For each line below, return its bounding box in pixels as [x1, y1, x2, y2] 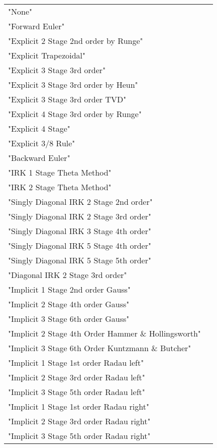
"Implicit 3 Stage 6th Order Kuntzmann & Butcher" [8, 342, 191, 354]
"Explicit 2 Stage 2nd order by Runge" [8, 35, 143, 46]
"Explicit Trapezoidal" [8, 49, 86, 61]
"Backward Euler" [8, 152, 70, 163]
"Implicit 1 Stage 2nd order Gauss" [8, 284, 131, 295]
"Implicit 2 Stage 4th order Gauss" [8, 298, 130, 310]
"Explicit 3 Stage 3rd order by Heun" [8, 79, 138, 90]
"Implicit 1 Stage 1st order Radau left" [8, 357, 144, 368]
